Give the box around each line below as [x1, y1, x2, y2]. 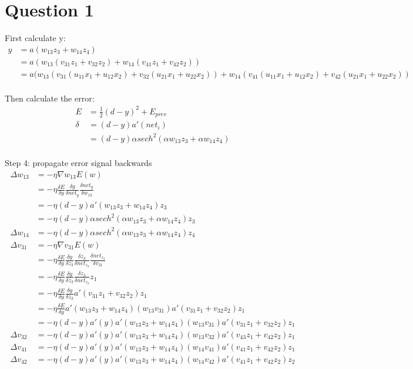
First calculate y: [5, 32, 66, 44]
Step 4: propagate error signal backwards [5, 157, 152, 169]
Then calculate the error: [5, 92, 95, 104]
